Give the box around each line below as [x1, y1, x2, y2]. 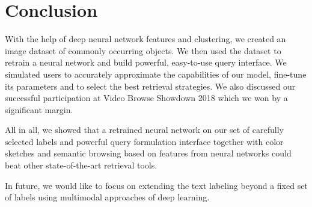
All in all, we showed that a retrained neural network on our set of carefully [5, 123, 284, 136]
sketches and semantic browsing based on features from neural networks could [5, 147, 292, 159]
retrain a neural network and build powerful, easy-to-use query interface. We [5, 56, 287, 69]
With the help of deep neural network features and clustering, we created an [5, 32, 286, 45]
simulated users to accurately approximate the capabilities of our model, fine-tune [5, 67, 307, 80]
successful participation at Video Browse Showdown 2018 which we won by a [5, 91, 288, 104]
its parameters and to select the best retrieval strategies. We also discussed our [5, 79, 296, 92]
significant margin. [5, 103, 73, 116]
